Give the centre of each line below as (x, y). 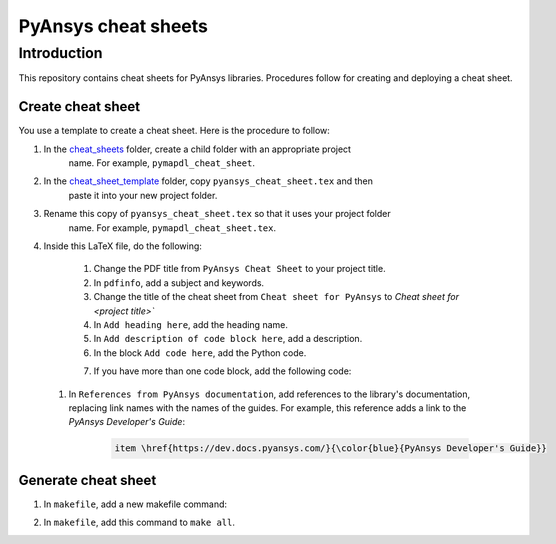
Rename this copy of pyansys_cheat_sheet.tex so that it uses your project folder (217, 214)
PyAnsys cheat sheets (113, 26)
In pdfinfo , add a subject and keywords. (179, 282)
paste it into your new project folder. (143, 195)
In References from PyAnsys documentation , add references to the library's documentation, (269, 394)
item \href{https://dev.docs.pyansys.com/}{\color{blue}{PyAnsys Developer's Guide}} (330, 448)
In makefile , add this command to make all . (139, 522)
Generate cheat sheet (87, 480)
